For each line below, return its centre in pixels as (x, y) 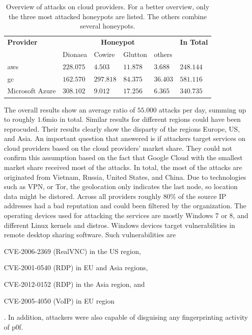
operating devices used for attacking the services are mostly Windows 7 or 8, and (126, 215)
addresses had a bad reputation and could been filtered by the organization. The (125, 206)
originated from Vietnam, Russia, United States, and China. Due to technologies (125, 177)
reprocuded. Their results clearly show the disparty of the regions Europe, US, (122, 128)
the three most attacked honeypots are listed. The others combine (108, 16)
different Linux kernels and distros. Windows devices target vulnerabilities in (120, 225)
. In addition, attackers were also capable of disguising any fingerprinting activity (126, 317)
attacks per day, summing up (202, 109)
